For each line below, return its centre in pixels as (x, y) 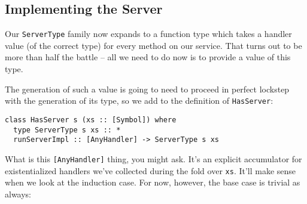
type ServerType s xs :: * (67, 130)
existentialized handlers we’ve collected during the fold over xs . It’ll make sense (151, 170)
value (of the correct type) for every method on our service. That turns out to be (153, 45)
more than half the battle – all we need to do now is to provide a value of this (148, 57)
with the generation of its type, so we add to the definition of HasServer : (139, 101)
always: (18, 194)
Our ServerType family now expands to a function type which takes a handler (148, 34)
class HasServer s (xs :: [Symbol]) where (91, 120)
